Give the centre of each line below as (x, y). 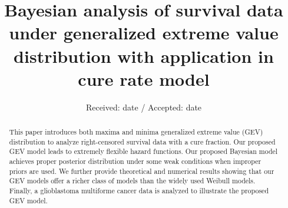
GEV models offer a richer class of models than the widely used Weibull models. (132, 181)
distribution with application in (144, 56)
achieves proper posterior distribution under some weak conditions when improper (135, 161)
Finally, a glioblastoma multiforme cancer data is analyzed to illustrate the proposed (139, 191)
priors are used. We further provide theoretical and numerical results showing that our (142, 171)
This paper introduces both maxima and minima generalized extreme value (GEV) (136, 132)
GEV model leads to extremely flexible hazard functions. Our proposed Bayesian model (143, 151)
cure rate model (144, 78)
